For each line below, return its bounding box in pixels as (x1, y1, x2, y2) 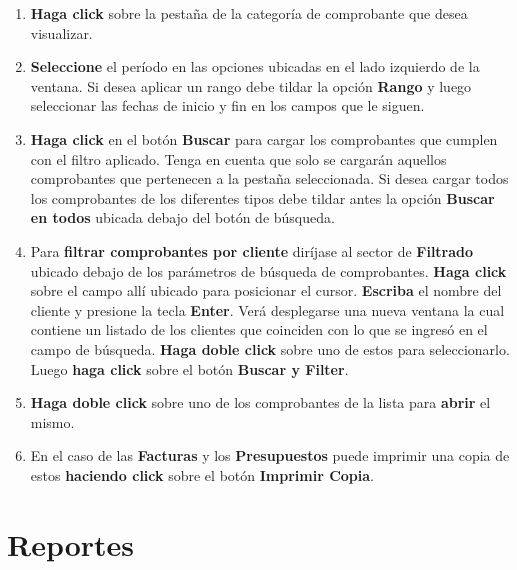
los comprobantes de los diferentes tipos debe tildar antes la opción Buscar (30, 187, 495, 208)
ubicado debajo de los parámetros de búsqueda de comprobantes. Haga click (30, 260, 507, 281)
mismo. (30, 411, 75, 432)
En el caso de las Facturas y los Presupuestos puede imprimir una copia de (30, 445, 510, 466)
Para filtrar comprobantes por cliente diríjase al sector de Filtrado (30, 240, 474, 261)
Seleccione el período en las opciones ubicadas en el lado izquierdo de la (30, 56, 480, 77)
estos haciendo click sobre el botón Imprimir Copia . (30, 464, 374, 485)
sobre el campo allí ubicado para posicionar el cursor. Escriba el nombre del (30, 280, 502, 301)
